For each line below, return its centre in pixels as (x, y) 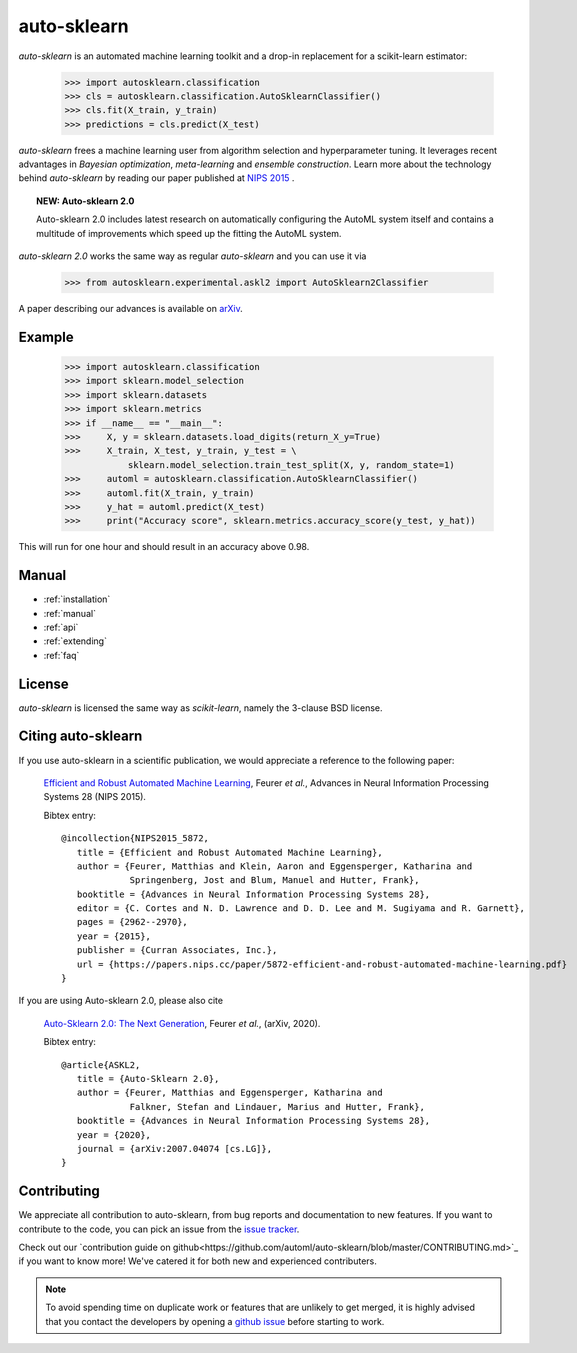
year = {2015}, (114, 936)
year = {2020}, (114, 1134)
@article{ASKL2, (101, 1064)
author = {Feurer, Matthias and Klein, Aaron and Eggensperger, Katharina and (274, 866)
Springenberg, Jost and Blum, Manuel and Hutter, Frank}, (274, 880)
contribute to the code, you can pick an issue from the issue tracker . (159, 1229)
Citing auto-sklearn (80, 736)
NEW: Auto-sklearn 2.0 (85, 201)
